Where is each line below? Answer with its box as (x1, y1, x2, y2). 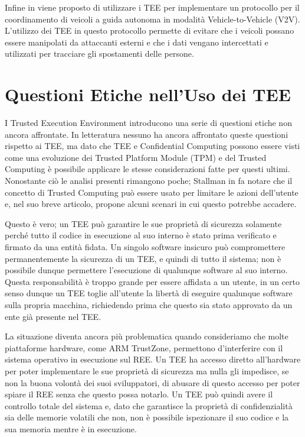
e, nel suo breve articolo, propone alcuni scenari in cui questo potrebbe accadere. (5, 198, 297, 210)
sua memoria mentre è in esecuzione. (5, 422, 137, 435)
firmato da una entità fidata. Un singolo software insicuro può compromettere (5, 241, 286, 253)
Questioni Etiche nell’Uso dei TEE (5, 82, 291, 106)
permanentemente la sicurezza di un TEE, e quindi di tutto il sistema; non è (5, 252, 281, 264)
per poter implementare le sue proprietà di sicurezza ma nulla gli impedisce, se (5, 364, 289, 377)
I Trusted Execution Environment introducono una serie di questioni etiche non (5, 116, 292, 129)
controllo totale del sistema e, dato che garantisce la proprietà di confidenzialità (5, 399, 293, 412)
